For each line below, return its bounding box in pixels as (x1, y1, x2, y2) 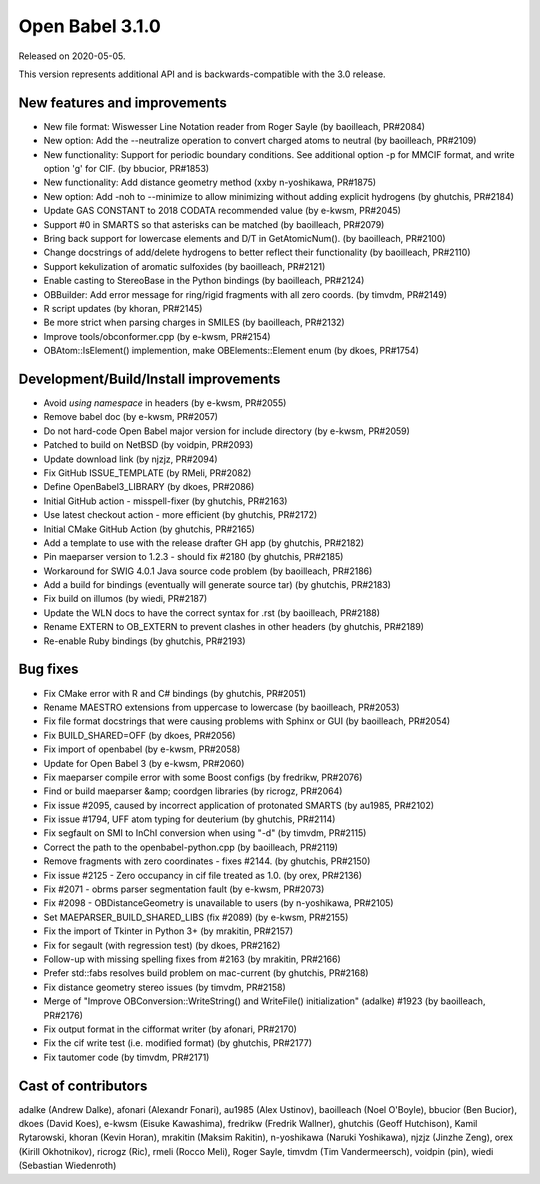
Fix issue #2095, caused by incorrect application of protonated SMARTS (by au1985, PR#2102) (43, 799, 435, 811)
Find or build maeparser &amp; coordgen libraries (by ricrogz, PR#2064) (43, 785, 343, 797)
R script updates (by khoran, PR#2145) (43, 302, 203, 314)
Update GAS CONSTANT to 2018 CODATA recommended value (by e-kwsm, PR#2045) (43, 205, 402, 217)
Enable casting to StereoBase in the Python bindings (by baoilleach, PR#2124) (43, 275, 365, 287)
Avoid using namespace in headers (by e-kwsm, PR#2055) (43, 397, 287, 409)
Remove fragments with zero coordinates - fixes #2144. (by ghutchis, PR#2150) (43, 855, 371, 867)
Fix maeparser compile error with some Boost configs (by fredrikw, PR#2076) (43, 771, 363, 783)
